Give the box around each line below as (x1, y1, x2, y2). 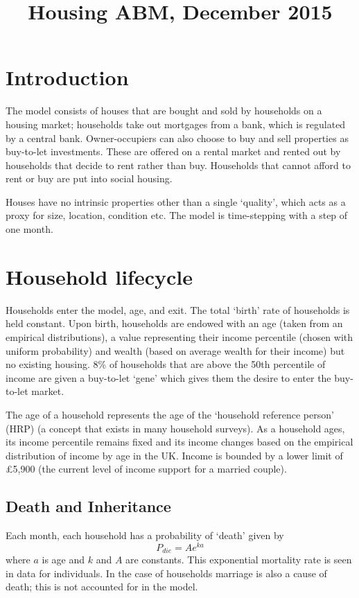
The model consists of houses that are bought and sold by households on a (6, 103, 322, 118)
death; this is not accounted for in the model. (6, 579, 198, 594)
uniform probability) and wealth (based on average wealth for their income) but (6, 343, 345, 358)
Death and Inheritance (6, 495, 171, 517)
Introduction (6, 63, 129, 91)
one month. (6, 222, 53, 236)
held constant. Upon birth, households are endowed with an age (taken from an (6, 316, 343, 331)
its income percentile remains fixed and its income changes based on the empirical (6, 434, 353, 449)
